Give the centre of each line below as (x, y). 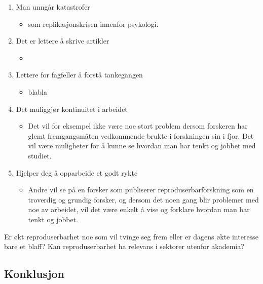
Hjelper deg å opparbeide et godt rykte (77, 172)
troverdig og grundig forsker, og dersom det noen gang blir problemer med (143, 199)
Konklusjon (34, 274)
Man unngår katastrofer (53, 7)
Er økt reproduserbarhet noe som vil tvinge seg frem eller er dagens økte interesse (131, 236)
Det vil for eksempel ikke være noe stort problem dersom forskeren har (138, 126)
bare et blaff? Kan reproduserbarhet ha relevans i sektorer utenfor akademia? (124, 246)
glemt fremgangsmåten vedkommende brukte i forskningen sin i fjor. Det (141, 135)
